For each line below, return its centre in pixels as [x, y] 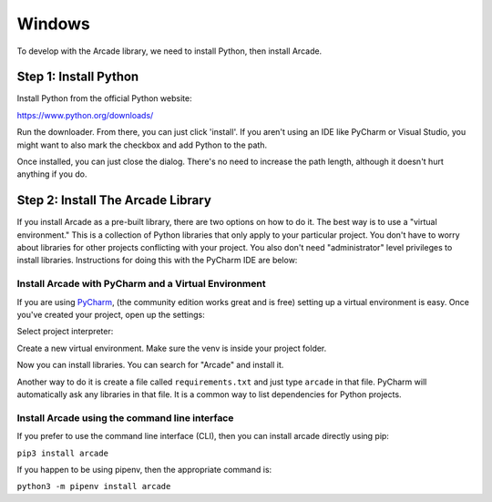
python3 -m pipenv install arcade [94, 487]
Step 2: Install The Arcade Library [114, 200]
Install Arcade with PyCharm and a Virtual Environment [141, 284]
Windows [53, 24]
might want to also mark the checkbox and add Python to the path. [142, 145]
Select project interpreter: [65, 332]
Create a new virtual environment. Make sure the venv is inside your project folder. [172, 348]
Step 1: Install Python [78, 77]
